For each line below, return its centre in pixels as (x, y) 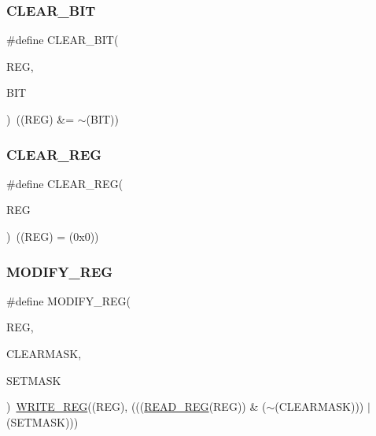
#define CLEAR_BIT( (63, 40)
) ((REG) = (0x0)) (53, 236)
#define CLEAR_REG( (65, 183)
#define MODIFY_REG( (69, 300)
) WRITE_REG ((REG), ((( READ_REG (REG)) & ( (136, 406)
